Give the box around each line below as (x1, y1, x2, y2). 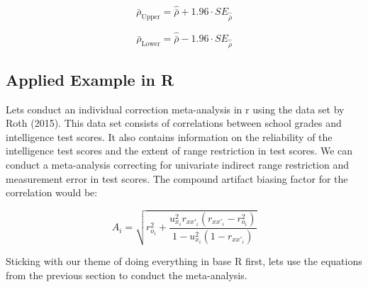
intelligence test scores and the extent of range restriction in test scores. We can (6, 143, 353, 158)
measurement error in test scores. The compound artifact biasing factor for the (6, 171, 348, 186)
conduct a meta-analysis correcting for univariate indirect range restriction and (6, 157, 349, 172)
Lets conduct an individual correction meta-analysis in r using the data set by (6, 101, 345, 116)
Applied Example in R (6, 68, 174, 90)
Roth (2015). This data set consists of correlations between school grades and (6, 116, 342, 130)
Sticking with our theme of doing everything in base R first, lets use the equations (6, 254, 362, 269)
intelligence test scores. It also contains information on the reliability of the (6, 129, 333, 144)
